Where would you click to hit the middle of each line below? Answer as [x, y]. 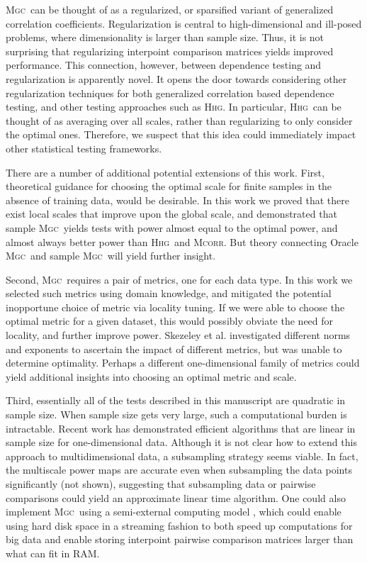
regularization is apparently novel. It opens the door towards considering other [176, 78]
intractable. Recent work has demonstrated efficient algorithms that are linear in [181, 428]
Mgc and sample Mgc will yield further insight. [111, 256]
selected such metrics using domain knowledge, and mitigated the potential [169, 293]
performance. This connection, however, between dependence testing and [164, 65]
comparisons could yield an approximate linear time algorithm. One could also [176, 497]
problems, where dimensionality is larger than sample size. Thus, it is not [165, 37]
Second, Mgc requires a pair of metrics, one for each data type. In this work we [179, 279]
